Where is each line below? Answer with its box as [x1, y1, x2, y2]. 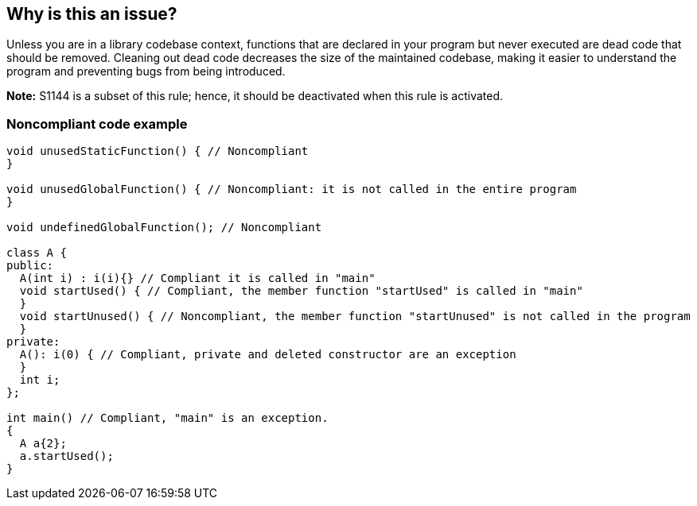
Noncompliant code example [6, 115, 188, 132]
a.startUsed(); [19, 450, 114, 463]
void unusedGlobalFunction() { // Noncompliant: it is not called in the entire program [6, 183, 577, 196]
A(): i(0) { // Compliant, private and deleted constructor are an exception [19, 348, 516, 361]
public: [6, 259, 54, 272]
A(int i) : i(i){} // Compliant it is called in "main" [19, 272, 376, 285]
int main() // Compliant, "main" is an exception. [6, 411, 329, 425]
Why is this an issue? [6, 4, 177, 24]
